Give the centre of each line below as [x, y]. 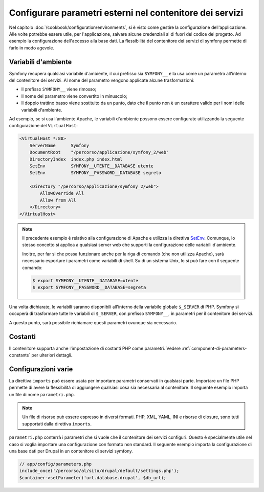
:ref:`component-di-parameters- [214, 348]
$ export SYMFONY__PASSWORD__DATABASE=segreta [89, 287]
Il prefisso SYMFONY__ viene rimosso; [59, 89]
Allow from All [58, 200]
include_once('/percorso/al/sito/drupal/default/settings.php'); [99, 471]
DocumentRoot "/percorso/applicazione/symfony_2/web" [99, 152]
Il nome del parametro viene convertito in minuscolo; [74, 96]
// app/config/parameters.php [55, 464]
